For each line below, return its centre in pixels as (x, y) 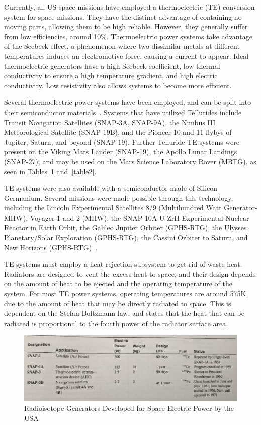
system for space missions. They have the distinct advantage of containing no (123, 16)
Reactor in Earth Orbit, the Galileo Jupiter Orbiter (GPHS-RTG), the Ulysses (125, 227)
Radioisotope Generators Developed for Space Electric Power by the (129, 408)
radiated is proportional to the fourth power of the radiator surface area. (116, 323)
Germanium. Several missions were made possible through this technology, (119, 198)
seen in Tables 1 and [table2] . (50, 171)
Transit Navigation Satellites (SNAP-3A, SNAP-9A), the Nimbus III (110, 122)
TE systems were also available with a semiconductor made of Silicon (111, 188)
